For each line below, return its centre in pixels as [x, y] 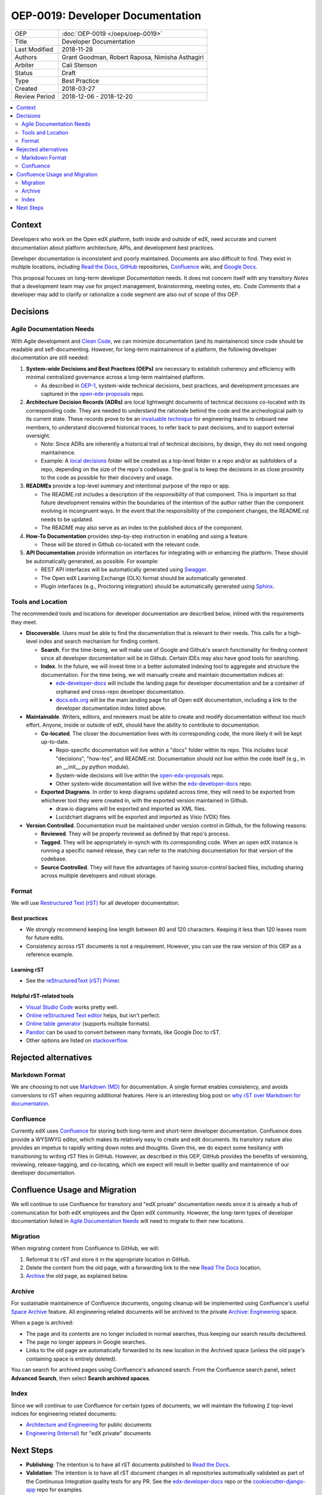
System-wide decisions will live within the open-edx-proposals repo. [140, 775]
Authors [26, 57]
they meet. [24, 622]
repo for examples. [60, 1490]
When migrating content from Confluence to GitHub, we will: [85, 1248]
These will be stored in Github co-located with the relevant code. [120, 545]
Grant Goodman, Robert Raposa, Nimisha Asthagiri [133, 57]
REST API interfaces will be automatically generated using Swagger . [124, 570]
